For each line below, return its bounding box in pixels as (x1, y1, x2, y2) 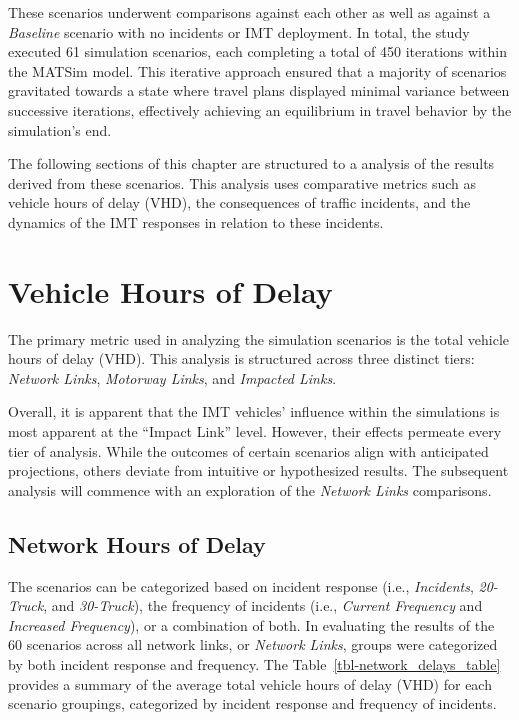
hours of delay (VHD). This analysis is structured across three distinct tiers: (8, 348, 475, 369)
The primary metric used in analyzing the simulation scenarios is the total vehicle (8, 328, 510, 349)
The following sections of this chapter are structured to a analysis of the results (8, 153, 495, 174)
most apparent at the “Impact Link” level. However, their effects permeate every (8, 421, 502, 442)
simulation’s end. (8, 119, 112, 140)
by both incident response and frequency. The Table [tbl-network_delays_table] (8, 653, 501, 674)
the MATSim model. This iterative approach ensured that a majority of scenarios (8, 60, 507, 81)
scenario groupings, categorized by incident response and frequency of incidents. (8, 693, 497, 714)
